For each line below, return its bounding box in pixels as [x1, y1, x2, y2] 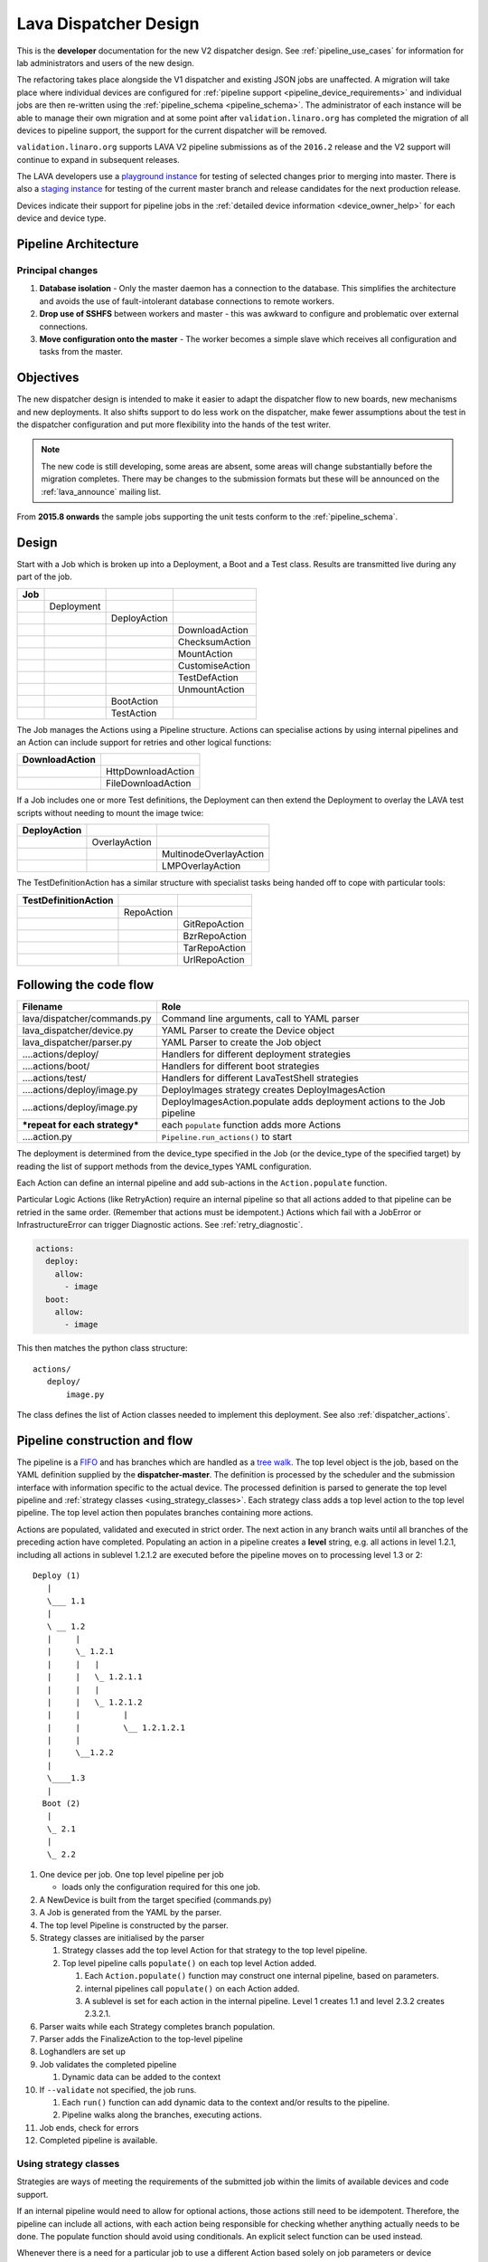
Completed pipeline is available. [39, 2135, 158, 2146]
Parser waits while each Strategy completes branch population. [39, 2020, 276, 2031]
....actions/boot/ [22, 1060, 90, 1072]
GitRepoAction [183, 917, 244, 930]
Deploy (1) [33, 1571, 81, 1581]
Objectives [16, 370, 80, 385]
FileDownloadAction [105, 777, 192, 790]
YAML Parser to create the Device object [161, 1024, 334, 1037]
